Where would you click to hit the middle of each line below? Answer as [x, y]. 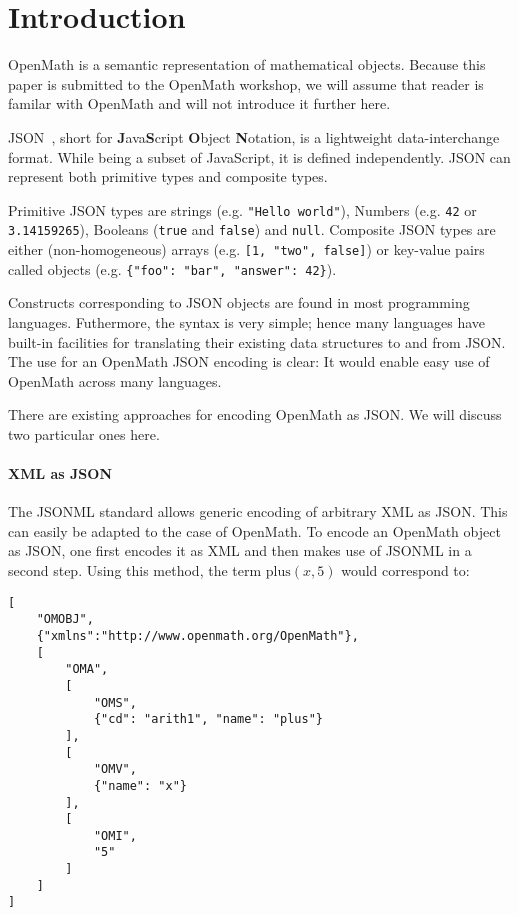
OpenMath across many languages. [115, 380]
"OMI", [115, 835]
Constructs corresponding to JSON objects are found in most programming [239, 302]
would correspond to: [405, 570]
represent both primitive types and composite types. [168, 176]
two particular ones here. [84, 433]
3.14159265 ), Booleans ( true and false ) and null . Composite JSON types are [252, 229]
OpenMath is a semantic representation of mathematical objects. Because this [247, 64]
